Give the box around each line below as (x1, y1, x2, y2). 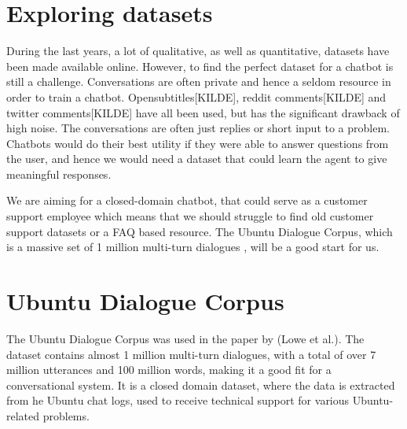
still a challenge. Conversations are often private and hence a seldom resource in (6, 73, 391, 90)
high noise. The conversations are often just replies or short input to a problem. (6, 120, 390, 136)
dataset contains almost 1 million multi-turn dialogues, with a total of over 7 (6, 346, 376, 362)
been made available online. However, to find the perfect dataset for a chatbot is (6, 57, 394, 74)
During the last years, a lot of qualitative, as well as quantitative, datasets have (6, 43, 390, 59)
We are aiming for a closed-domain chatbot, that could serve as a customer (6, 192, 368, 209)
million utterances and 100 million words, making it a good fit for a (6, 361, 332, 378)
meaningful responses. (6, 165, 112, 182)
